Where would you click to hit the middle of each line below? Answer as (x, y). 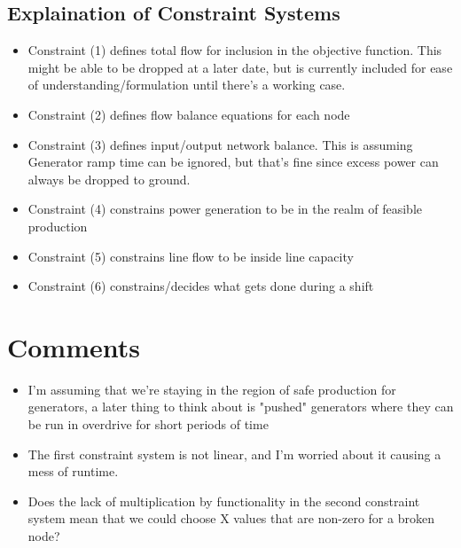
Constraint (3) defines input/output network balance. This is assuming (220, 144)
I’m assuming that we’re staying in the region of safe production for (212, 389)
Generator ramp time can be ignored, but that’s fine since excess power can (233, 162)
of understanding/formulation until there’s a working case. (187, 85)
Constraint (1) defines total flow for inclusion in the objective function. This (235, 50)
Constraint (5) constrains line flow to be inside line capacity (191, 256)
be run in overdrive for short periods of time (148, 424)
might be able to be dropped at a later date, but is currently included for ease (240, 67)
